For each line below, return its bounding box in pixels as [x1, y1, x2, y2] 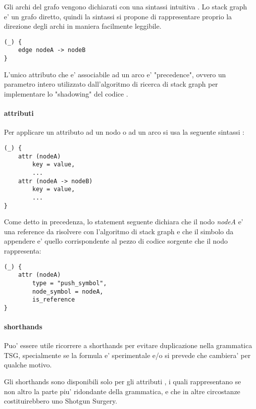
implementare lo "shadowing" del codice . [4, 88, 128, 99]
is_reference [32, 296, 75, 304]
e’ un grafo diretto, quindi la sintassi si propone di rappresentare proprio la [4, 11, 232, 21]
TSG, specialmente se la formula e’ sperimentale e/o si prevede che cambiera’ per [4, 350, 251, 360]
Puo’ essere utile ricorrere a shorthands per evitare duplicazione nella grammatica [4, 340, 252, 351]
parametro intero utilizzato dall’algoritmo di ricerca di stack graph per [4, 79, 218, 89]
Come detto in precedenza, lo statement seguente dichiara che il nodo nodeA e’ [4, 216, 243, 227]
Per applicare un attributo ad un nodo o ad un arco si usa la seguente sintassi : [4, 127, 245, 137]
